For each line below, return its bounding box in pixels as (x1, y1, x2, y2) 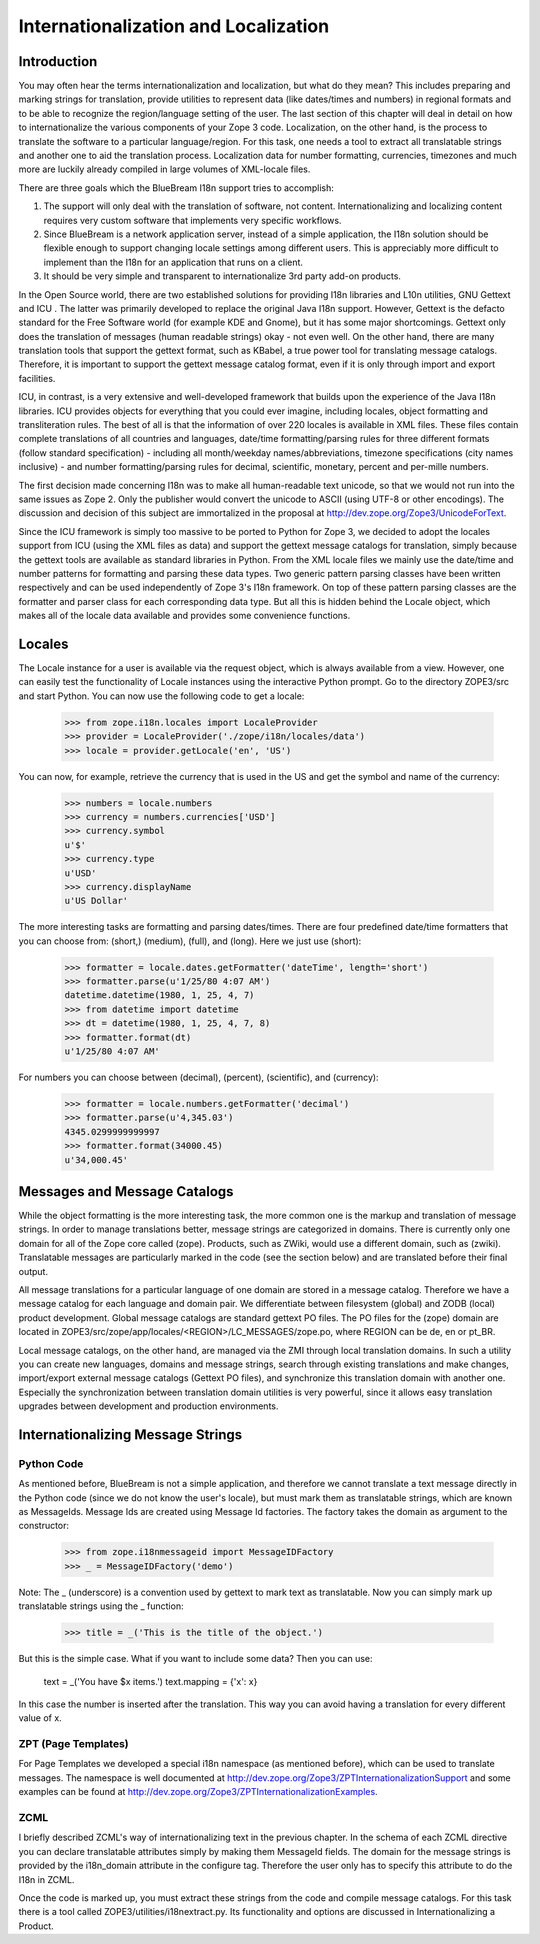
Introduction (18, 53, 98, 70)
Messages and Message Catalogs (18, 1183, 234, 1200)
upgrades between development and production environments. (18, 1400, 279, 1412)
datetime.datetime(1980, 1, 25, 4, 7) (64, 990, 255, 1001)
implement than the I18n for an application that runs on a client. (43, 256, 304, 268)
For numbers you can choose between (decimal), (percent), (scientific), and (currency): (18, 1071, 379, 1083)
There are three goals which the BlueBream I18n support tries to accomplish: (18, 181, 335, 194)
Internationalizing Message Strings (18, 1426, 243, 1443)
